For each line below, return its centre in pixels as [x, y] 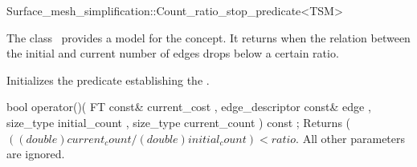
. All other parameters [351, 138]
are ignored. [36, 154]
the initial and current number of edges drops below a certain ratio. [173, 53]
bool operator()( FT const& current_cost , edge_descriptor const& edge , [189, 107]
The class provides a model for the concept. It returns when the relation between [208, 37]
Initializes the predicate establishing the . [108, 80]
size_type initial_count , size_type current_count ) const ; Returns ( [179, 122]
